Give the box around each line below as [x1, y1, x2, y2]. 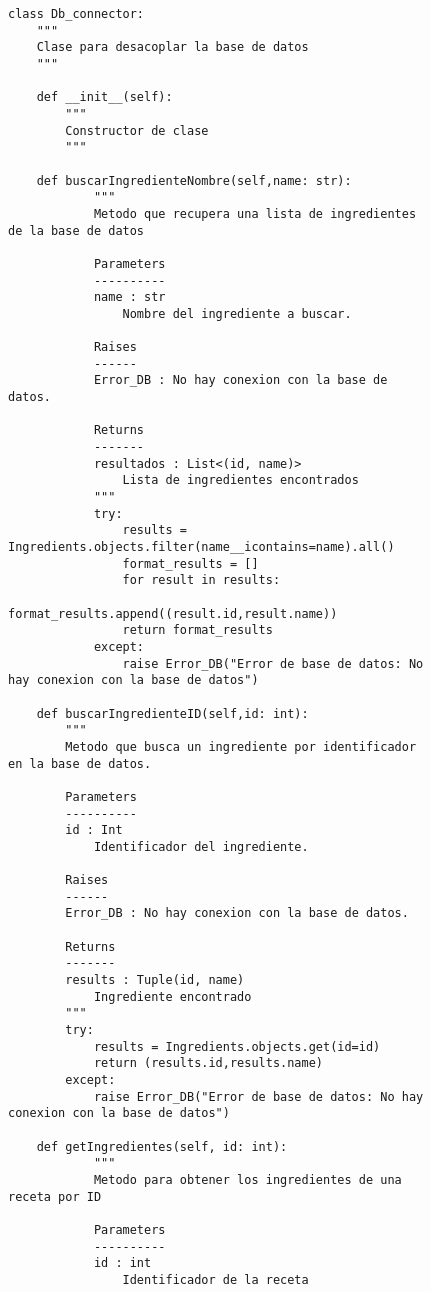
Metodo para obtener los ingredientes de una [93, 1172, 402, 1187]
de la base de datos [8, 223, 145, 238]
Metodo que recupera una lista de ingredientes [93, 206, 417, 221]
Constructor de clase [65, 123, 209, 138]
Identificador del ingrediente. [93, 839, 309, 854]
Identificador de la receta [122, 1272, 309, 1287]
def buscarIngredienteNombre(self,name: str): [36, 173, 352, 188]
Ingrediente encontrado [93, 989, 252, 1004]
